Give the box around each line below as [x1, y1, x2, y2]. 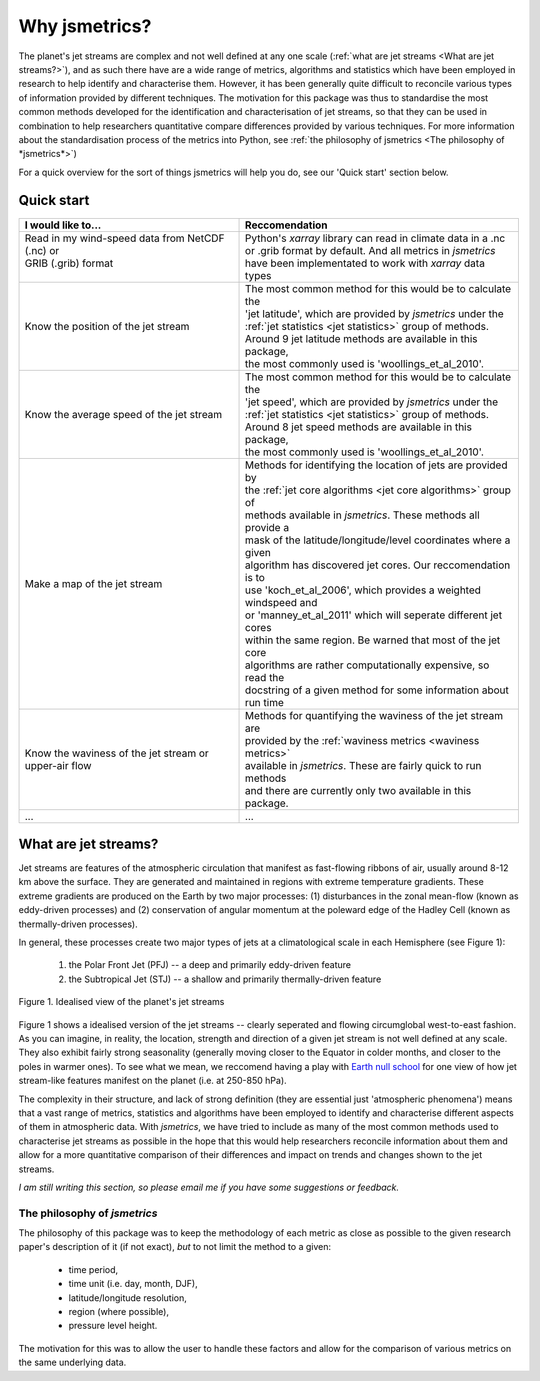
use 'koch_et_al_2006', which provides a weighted [245, 583, 482, 597]
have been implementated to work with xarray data [245, 256, 485, 270]
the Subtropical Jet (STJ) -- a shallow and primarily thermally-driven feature [68, 973, 382, 985]
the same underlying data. [18, 1356, 127, 1369]
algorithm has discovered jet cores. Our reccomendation [245, 558, 511, 572]
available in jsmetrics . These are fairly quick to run [245, 758, 482, 772]
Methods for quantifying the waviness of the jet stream [245, 708, 504, 722]
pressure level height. [68, 1320, 158, 1332]
